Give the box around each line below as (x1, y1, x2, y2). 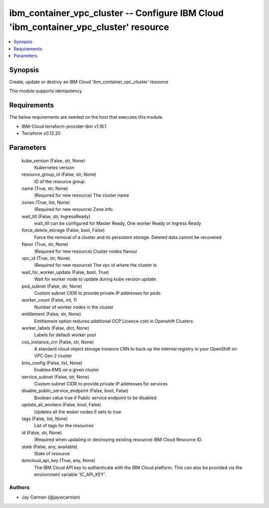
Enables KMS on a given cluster (34, 367, 100, 373)
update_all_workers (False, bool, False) (21, 402, 102, 408)
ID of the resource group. (34, 178, 86, 184)
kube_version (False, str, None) (21, 158, 85, 164)
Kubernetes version (34, 165, 75, 170)
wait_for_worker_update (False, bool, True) (21, 269, 110, 275)
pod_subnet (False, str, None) (21, 283, 82, 289)
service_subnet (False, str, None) (21, 374, 90, 380)
